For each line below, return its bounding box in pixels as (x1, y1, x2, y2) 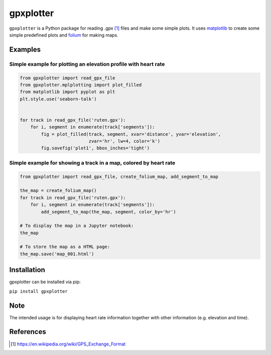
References (9, 327, 46, 336)
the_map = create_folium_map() (20, 188, 97, 194)
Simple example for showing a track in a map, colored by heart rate (9, 159, 176, 166)
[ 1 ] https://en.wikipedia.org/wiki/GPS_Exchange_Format (11, 341, 126, 347)
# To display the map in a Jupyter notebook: (20, 223, 134, 229)
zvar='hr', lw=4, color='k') (88, 138, 161, 144)
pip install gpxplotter (9, 288, 68, 294)
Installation (9, 265, 45, 274)
